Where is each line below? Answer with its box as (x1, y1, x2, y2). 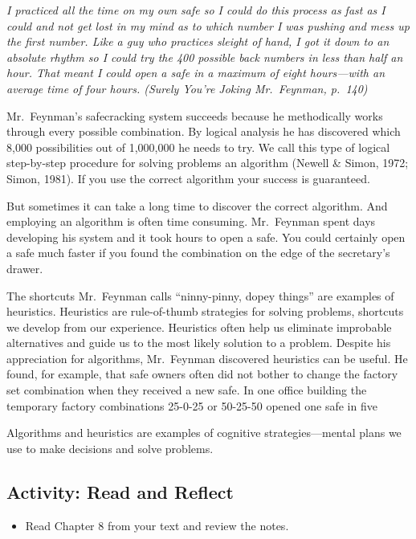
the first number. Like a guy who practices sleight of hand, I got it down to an (6, 33, 389, 50)
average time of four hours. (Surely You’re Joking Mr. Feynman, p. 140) (6, 80, 368, 96)
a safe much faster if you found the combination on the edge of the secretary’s (6, 244, 390, 261)
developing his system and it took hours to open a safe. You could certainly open (6, 228, 406, 245)
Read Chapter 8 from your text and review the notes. (25, 517, 289, 533)
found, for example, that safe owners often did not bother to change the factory (6, 365, 398, 382)
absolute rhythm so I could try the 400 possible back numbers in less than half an (6, 48, 403, 65)
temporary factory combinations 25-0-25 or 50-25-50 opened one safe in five (6, 397, 377, 414)
